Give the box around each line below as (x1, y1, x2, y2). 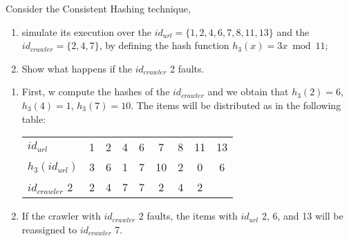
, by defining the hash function (99, 38, 229, 52)
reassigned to (21, 222, 77, 236)
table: (21, 111, 46, 126)
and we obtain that (207, 84, 289, 99)
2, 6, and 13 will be (261, 209, 343, 223)
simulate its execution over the (21, 24, 152, 39)
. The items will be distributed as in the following (131, 97, 341, 112)
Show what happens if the (21, 61, 132, 75)
